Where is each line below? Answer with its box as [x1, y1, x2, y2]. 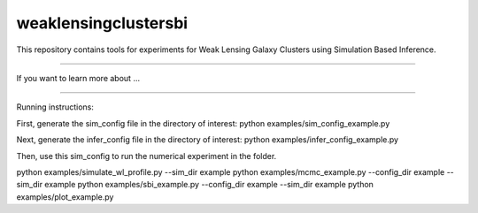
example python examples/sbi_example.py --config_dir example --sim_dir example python [44, 179, 374, 190]
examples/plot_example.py [16, 191, 114, 202]
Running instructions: [16, 102, 95, 112]
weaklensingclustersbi [16, 13, 189, 33]
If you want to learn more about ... [16, 72, 141, 83]
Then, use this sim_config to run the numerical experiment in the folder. [16, 150, 277, 161]
